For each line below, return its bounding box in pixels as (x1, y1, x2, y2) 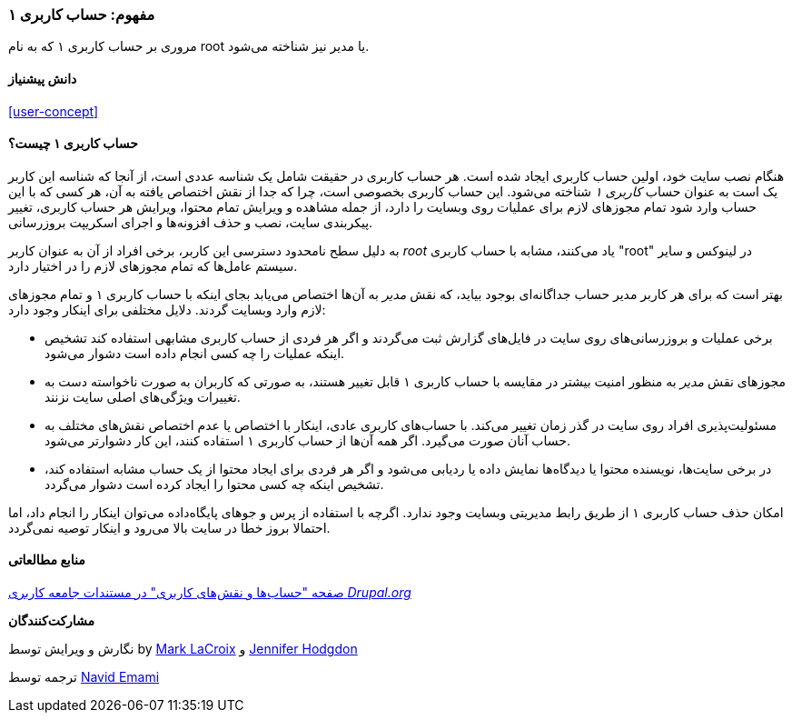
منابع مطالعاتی (8, 552, 85, 568)
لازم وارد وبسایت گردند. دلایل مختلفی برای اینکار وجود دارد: (8, 301, 326, 317)
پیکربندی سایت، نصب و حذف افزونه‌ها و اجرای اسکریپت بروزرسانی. (8, 214, 373, 230)
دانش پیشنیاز (8, 70, 77, 86)
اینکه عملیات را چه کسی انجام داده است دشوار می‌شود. (45, 345, 345, 361)
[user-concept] (8, 103, 99, 119)
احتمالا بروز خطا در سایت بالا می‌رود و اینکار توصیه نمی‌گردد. (8, 519, 331, 535)
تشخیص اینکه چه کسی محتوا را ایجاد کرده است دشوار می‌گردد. (45, 475, 384, 492)
